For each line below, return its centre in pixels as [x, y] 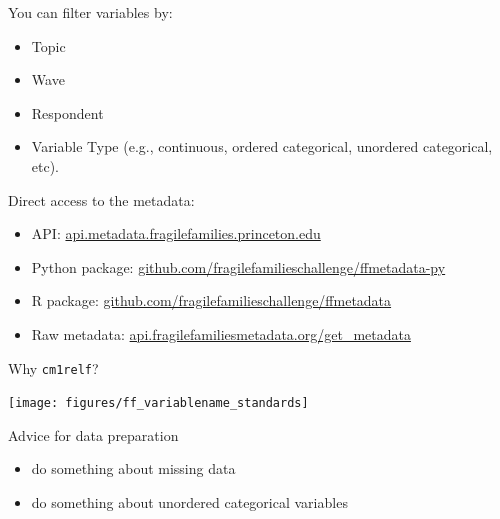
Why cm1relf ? [53, 367]
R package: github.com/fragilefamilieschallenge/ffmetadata [211, 300]
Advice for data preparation [93, 434]
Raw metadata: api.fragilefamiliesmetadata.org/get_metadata [221, 333]
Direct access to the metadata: [101, 199]
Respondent [67, 112]
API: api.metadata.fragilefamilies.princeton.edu [176, 233]
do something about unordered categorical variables [189, 502]
